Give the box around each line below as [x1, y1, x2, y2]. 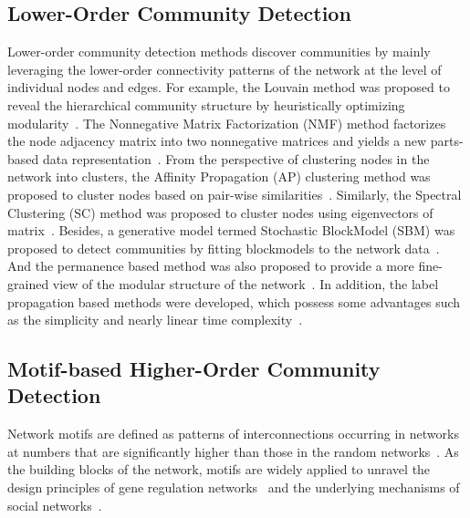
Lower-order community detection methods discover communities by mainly [7, 42, 431, 61]
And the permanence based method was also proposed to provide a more [7, 256, 414, 275]
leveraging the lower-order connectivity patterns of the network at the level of [7, 59, 442, 78]
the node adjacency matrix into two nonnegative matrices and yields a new [7, 131, 427, 150]
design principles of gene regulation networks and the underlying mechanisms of [7, 478, 460, 497]
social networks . [7, 495, 102, 514]
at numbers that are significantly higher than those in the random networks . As [7, 441, 459, 461]
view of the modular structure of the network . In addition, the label [52, 274, 439, 293]
